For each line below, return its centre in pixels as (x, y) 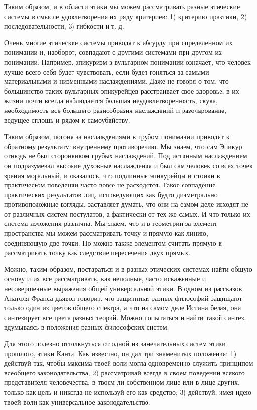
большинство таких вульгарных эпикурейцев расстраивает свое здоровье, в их (122, 91)
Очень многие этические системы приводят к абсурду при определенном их (119, 42)
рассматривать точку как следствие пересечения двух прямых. (98, 252)
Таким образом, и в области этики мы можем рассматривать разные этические (122, 6)
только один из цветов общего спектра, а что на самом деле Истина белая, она (123, 308)
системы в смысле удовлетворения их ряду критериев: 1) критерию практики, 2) (126, 16)
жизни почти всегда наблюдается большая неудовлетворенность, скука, (111, 100)
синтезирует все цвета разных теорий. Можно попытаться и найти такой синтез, (125, 317)
